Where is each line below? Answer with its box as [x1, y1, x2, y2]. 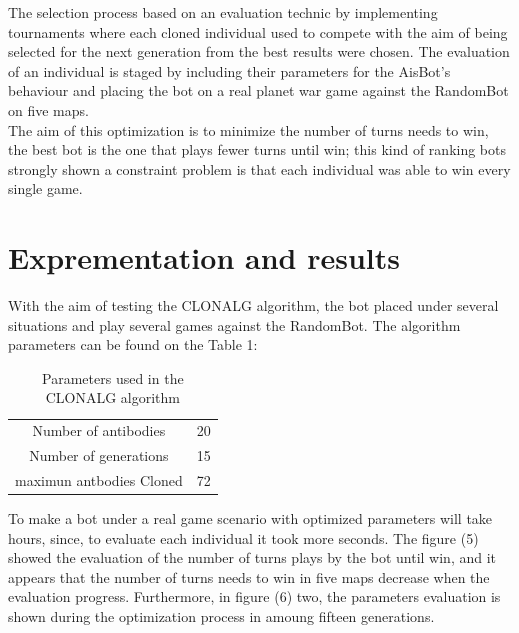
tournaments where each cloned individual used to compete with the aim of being [8, 21, 508, 42]
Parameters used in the [42, 367, 184, 388]
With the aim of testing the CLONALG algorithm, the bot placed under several [8, 295, 499, 316]
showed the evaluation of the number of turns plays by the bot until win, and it [8, 547, 497, 568]
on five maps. [8, 99, 89, 120]
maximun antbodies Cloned [15, 469, 183, 490]
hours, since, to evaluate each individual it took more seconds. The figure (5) [8, 527, 479, 548]
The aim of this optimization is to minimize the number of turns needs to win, [8, 119, 489, 140]
